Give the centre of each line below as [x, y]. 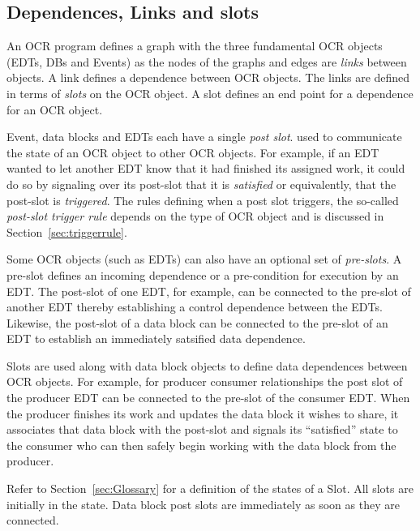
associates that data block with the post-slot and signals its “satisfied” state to [202, 429]
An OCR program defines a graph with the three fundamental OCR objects [195, 46]
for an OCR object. [55, 109]
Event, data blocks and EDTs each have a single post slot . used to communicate [204, 137]
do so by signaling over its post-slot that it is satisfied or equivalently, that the [201, 184]
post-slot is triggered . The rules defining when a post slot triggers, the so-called [203, 200]
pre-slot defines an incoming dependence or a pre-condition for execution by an [203, 274]
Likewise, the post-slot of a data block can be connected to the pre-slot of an [197, 322]
